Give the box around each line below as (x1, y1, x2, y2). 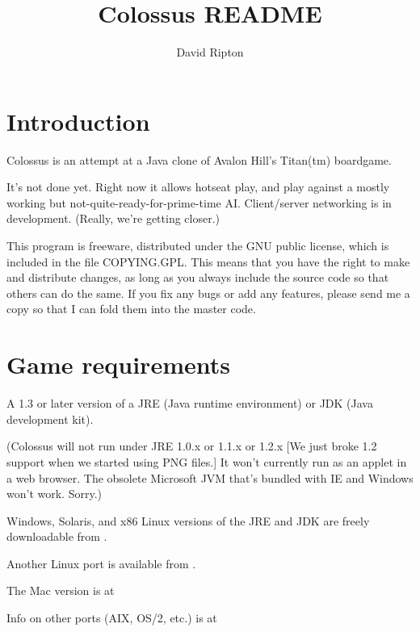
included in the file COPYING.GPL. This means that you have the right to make (6, 253, 410, 270)
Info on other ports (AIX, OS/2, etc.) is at (6, 609, 217, 626)
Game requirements (6, 348, 230, 381)
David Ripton (176, 44, 244, 61)
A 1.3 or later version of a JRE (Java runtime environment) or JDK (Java (6, 395, 373, 412)
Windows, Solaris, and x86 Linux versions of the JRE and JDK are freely (6, 512, 370, 529)
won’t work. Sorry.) (6, 485, 102, 502)
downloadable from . (6, 528, 107, 545)
